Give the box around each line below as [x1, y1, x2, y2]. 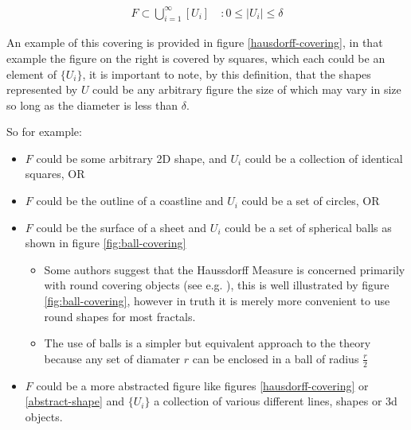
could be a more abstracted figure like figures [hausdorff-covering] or [36, 377, 369, 393]
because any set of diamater [44, 350, 181, 366]
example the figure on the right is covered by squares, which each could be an [6, 49, 386, 66]
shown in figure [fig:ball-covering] [25, 234, 186, 251]
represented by [6, 81, 78, 98]
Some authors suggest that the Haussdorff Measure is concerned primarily [44, 261, 405, 277]
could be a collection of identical [245, 149, 403, 166]
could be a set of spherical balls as [225, 219, 392, 235]
